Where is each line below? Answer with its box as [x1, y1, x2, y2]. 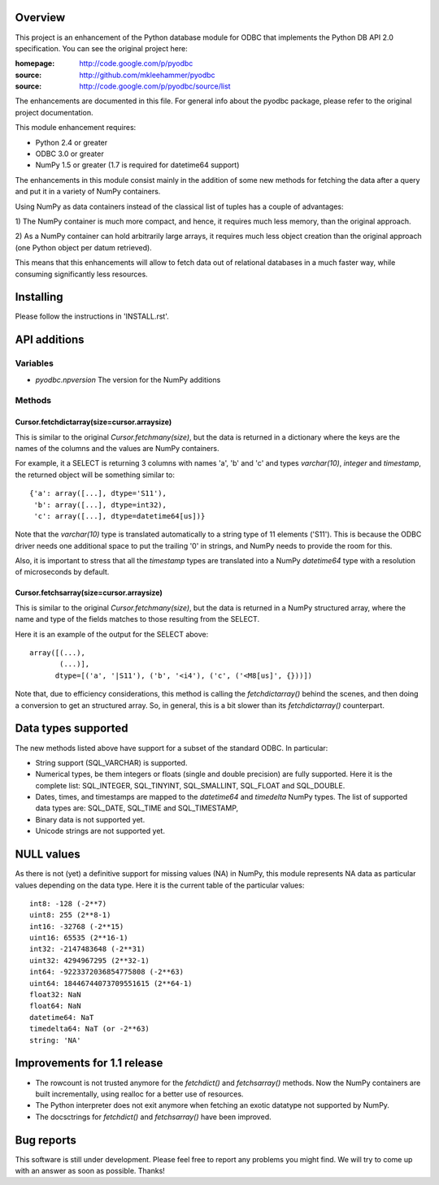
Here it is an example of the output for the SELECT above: [15, 629, 209, 639]
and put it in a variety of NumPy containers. [15, 187, 161, 197]
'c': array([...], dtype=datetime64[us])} [33, 511, 206, 520]
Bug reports [15, 1133, 77, 1147]
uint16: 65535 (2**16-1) [29, 933, 128, 943]
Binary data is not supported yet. [35, 814, 146, 824]
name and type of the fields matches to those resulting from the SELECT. [15, 614, 260, 624]
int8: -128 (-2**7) [29, 899, 107, 908]
